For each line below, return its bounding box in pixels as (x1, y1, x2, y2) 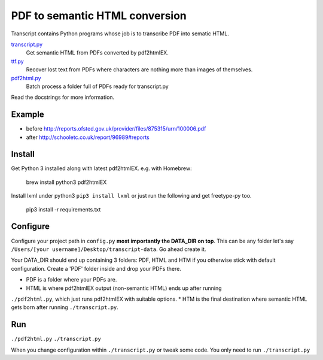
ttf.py (11, 58, 24, 65)
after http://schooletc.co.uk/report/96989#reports (26, 134, 150, 141)
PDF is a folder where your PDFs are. (26, 276, 117, 283)
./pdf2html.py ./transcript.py (11, 335, 101, 343)
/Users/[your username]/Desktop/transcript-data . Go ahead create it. (11, 246, 206, 253)
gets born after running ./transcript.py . (11, 304, 119, 311)
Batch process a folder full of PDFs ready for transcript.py (26, 83, 169, 90)
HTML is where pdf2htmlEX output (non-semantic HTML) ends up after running (26, 285, 222, 292)
